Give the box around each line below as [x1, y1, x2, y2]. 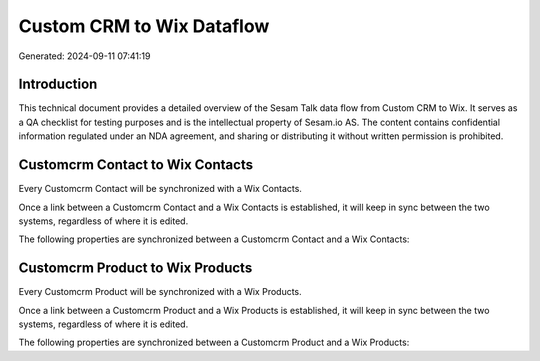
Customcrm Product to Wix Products [18, 260, 253, 277]
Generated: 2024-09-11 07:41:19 [18, 50, 151, 62]
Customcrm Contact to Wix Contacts [18, 156, 254, 174]
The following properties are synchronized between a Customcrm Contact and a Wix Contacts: [18, 233, 410, 245]
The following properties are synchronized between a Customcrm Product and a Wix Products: [18, 336, 410, 349]
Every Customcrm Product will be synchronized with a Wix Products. [18, 286, 302, 298]
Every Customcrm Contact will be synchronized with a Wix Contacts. [18, 183, 302, 195]
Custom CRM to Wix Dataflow [18, 15, 270, 37]
